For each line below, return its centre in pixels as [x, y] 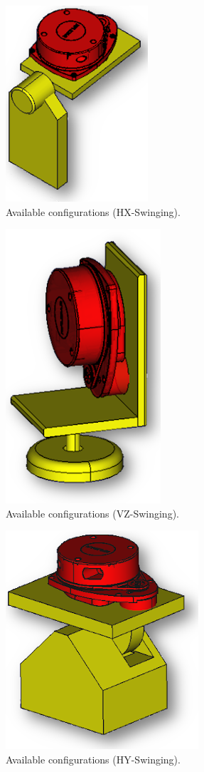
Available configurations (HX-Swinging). [93, 211]
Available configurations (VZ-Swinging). [92, 513]
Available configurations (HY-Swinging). [93, 759]
